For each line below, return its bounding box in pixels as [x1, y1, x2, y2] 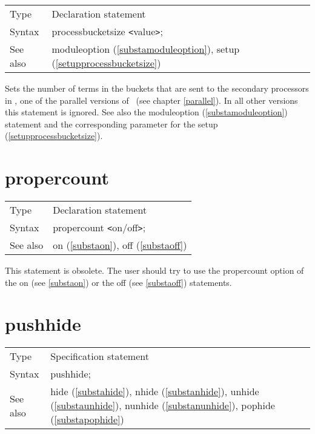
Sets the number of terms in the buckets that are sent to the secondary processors [5, 82, 309, 94]
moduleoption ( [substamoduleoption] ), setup [51, 42, 240, 56]
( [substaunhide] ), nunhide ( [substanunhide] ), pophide [50, 398, 275, 413]
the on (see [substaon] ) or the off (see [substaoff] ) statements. [5, 276, 232, 288]
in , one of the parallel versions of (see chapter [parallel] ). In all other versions [5, 93, 298, 106]
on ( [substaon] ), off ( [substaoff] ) [53, 238, 187, 253]
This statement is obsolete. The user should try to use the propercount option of [5, 264, 304, 277]
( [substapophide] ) [50, 412, 124, 427]
